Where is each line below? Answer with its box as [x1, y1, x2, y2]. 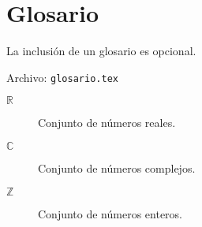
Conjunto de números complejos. [38, 159, 196, 176]
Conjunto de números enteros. [38, 205, 183, 221]
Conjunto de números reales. [38, 114, 176, 131]
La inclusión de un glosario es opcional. [6, 43, 196, 59]
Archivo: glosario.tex [6, 69, 118, 85]
